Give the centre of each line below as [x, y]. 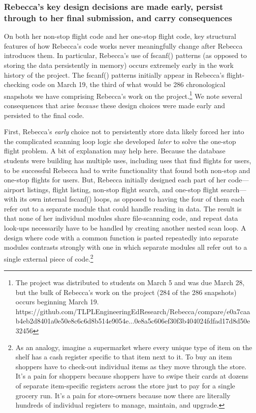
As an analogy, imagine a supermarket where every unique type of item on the [134, 347]
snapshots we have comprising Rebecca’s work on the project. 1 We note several [123, 95]
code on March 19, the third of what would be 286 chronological [128, 84]
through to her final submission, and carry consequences [118, 17]
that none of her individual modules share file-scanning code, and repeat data [121, 218]
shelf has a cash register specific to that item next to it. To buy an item [124, 357]
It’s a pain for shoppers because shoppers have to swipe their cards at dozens [132, 376]
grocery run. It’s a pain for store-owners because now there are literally [123, 395]
